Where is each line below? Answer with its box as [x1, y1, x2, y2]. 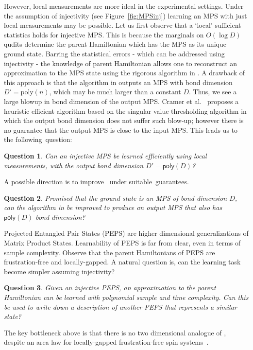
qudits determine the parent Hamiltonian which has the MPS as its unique [4, 39, 226, 49]
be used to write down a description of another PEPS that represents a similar [4, 301, 237, 312]
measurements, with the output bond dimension [4, 160, 144, 170]
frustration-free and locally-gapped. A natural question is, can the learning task [4, 257, 241, 267]
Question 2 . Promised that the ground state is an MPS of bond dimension [4, 192, 227, 203]
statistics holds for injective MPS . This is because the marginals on [4, 29, 204, 39]
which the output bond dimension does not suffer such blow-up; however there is [4, 115, 244, 125]
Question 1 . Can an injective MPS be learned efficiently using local [4, 150, 207, 160]
